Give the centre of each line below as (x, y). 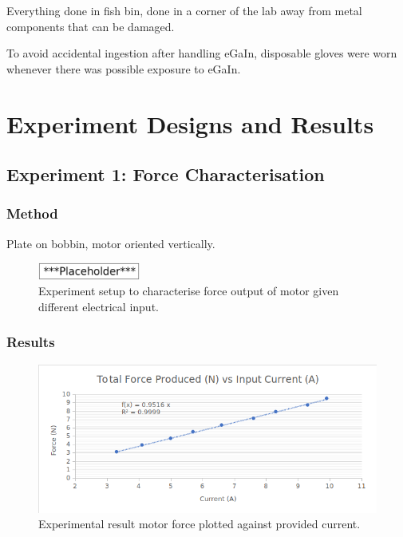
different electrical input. (99, 306)
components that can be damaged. (91, 26)
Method (32, 213)
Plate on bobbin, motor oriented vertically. (111, 243)
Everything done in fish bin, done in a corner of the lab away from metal (184, 10)
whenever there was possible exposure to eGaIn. (124, 68)
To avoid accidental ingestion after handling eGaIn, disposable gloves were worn (202, 53)
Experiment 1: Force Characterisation (166, 174)
